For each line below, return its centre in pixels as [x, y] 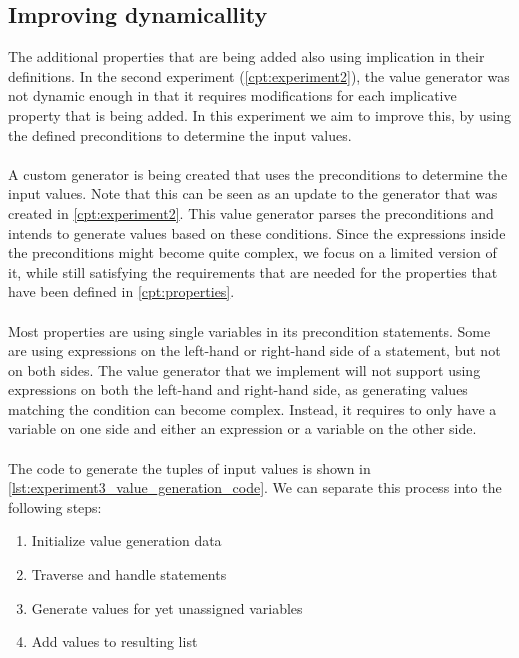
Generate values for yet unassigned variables [167, 607]
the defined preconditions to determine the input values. [180, 134]
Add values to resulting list [114, 641]
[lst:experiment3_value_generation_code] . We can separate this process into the [255, 487]
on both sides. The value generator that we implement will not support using [244, 369]
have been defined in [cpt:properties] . [121, 291]
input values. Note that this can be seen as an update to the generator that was [253, 193]
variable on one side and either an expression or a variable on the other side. [242, 428]
